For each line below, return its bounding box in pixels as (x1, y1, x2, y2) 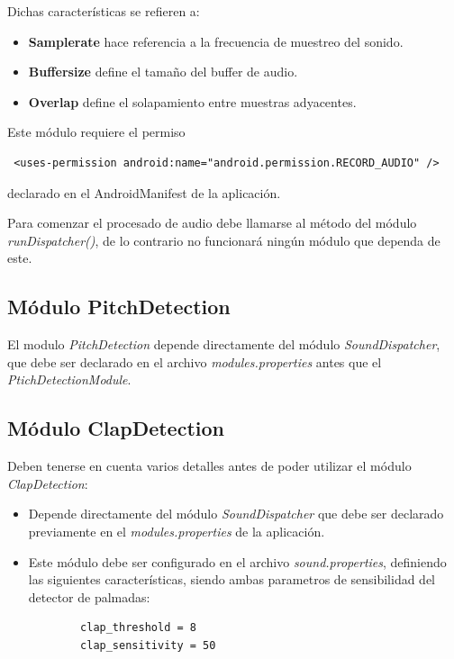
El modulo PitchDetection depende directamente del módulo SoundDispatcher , (7, 335, 440, 354)
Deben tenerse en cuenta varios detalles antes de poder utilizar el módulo (7, 456, 412, 475)
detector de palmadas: (28, 587, 150, 606)
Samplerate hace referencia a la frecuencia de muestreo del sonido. (28, 32, 404, 50)
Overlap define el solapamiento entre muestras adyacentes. (28, 92, 357, 111)
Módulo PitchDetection (7, 293, 231, 320)
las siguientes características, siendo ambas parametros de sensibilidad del (28, 570, 436, 589)
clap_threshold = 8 (80, 621, 196, 635)
